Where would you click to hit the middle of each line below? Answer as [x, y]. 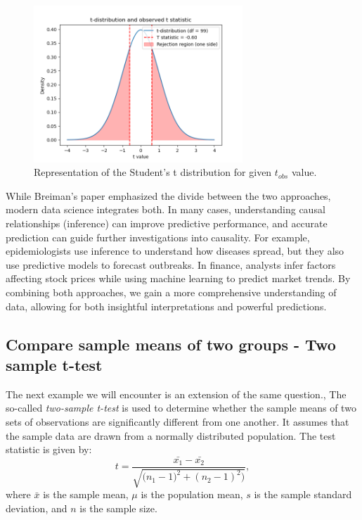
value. [304, 172]
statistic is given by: [49, 449]
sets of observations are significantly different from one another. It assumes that [177, 421]
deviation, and [37, 508]
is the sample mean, [86, 494]
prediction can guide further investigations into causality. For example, [158, 237]
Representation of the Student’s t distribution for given [153, 172]
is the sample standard [303, 494]
